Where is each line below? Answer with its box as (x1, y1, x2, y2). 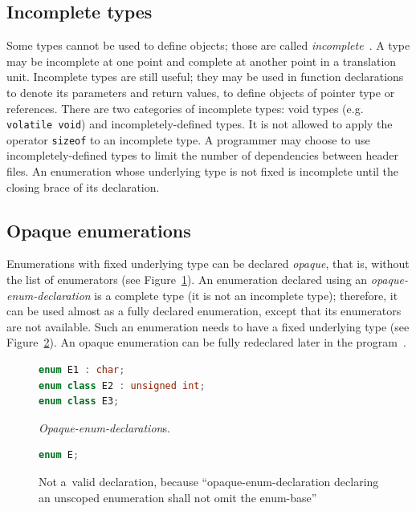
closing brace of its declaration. (6, 178, 160, 195)
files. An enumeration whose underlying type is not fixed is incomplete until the (6, 163, 399, 180)
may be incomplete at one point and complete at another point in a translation (6, 52, 397, 69)
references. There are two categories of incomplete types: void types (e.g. (6, 99, 364, 116)
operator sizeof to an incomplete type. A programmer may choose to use (6, 131, 370, 148)
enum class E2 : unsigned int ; (39, 379, 206, 391)
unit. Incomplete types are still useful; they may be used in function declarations (6, 68, 404, 85)
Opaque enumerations (6, 217, 191, 242)
